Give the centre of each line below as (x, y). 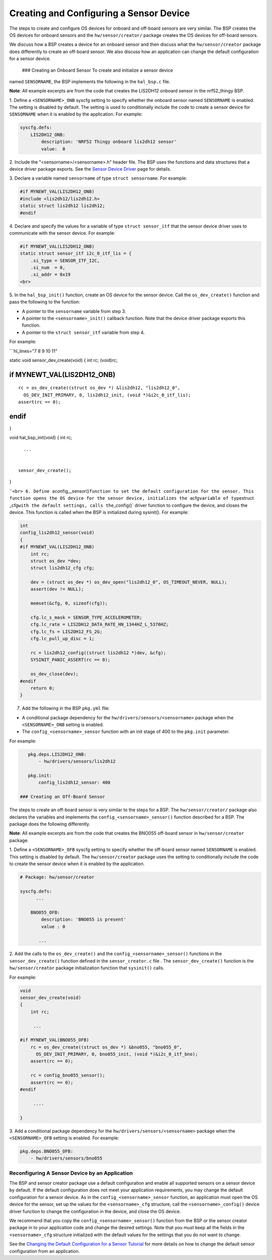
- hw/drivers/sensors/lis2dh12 (77, 762)
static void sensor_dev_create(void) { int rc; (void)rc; (63, 360)
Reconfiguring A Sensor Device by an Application (71, 1173)
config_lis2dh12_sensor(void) (57, 533)
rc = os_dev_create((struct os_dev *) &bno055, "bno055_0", (106, 1047)
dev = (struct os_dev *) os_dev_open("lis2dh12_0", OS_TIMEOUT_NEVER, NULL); (129, 582)
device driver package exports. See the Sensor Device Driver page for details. (90, 169)
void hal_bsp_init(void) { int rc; (41, 438)
